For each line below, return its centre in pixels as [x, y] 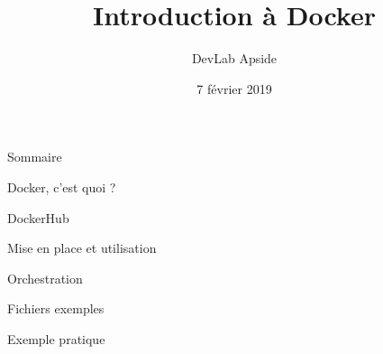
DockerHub [38, 217]
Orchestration [45, 278]
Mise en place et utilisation [82, 248]
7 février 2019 [234, 88]
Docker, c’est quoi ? [62, 186]
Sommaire [35, 157]
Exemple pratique [56, 338]
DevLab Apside [234, 58]
